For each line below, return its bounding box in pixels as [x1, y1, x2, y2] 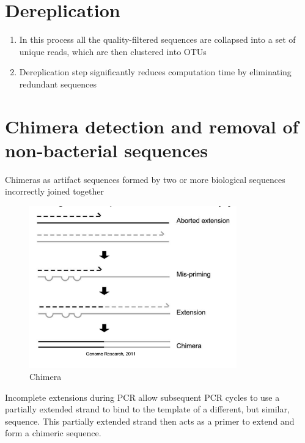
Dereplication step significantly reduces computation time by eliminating [19, 65, 292, 78]
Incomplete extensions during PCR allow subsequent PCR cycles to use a [5, 390, 280, 403]
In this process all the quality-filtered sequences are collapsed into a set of [19, 33, 296, 46]
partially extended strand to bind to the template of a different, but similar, [5, 403, 290, 415]
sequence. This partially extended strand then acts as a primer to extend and [5, 414, 295, 427]
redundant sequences [19, 77, 97, 90]
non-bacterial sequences [5, 137, 208, 162]
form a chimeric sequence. [5, 426, 101, 439]
